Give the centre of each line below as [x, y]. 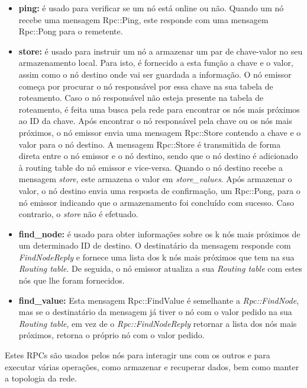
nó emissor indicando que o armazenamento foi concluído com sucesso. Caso [156, 202]
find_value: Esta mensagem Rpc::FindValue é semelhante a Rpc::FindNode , [159, 300]
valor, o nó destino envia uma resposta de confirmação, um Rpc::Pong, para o [159, 190]
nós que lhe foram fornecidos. [72, 280]
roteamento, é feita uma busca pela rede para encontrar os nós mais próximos [159, 109]
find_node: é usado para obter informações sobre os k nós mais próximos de [159, 233]
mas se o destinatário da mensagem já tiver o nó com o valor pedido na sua [155, 312]
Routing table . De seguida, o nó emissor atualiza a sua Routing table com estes [160, 268]
